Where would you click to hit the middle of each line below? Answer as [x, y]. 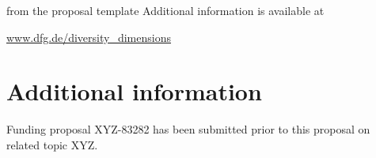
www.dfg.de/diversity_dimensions [89, 37]
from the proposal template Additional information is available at [165, 10]
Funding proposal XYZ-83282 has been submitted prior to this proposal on [188, 129]
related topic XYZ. [52, 144]
